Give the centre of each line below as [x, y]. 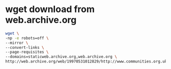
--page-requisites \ [27, 52]
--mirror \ [17, 43]
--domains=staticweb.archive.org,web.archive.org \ [61, 57]
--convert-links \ [25, 47]
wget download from [50, 9]
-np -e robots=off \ [27, 38]
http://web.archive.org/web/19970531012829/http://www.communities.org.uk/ [87, 61]
